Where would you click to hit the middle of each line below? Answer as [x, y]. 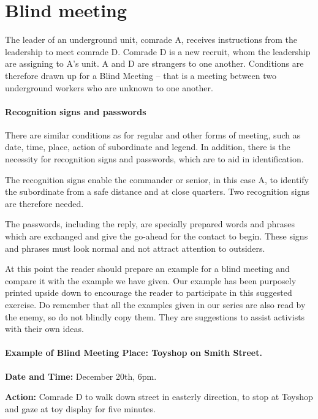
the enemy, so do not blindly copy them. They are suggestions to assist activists [155, 316]
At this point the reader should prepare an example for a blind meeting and [147, 269]
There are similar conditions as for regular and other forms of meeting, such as [153, 134]
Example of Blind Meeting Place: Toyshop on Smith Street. [134, 353]
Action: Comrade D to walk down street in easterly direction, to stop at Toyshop [159, 397]
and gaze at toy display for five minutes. [80, 408]
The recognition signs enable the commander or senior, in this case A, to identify [157, 179]
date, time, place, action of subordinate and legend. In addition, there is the [148, 147]
